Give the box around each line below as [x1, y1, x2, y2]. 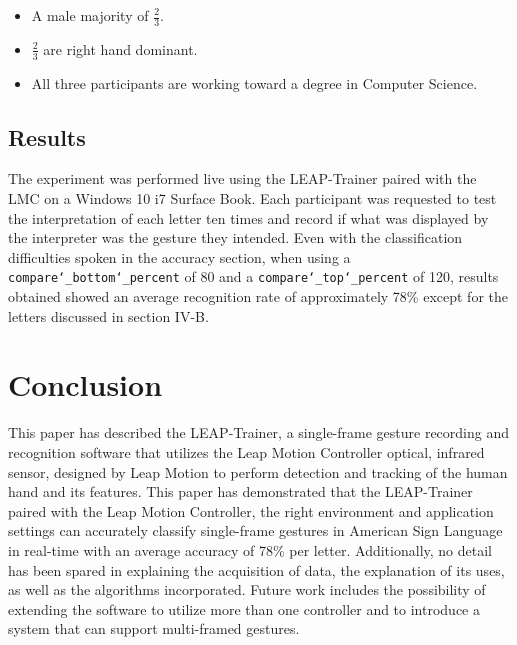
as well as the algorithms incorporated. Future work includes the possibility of [8, 579, 486, 600]
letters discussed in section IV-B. [8, 305, 209, 326]
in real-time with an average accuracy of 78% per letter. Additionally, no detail [8, 539, 492, 560]
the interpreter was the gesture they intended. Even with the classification [8, 227, 463, 248]
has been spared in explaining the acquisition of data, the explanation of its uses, [8, 559, 505, 580]
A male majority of [31, 5, 149, 25]
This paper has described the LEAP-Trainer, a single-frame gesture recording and [8, 422, 510, 443]
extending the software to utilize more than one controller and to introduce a [8, 598, 480, 619]
